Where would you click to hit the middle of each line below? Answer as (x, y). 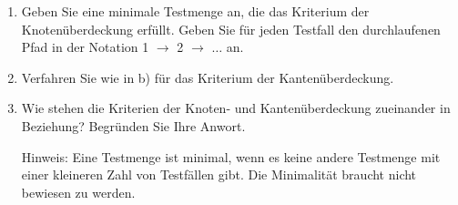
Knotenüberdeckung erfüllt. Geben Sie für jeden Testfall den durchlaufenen (231, 29)
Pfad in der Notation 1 (85, 47)
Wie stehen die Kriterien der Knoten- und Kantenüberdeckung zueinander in (236, 108)
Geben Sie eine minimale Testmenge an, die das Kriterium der (195, 11)
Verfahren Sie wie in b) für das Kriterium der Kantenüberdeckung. (208, 77)
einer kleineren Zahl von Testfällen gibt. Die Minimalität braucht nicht (219, 174)
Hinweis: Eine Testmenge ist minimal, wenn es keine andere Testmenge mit (231, 156)
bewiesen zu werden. (78, 192)
